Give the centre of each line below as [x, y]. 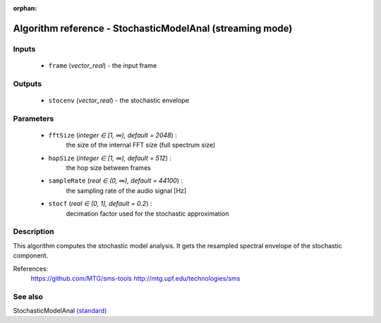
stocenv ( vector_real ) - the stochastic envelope [119, 100]
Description [34, 231]
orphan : [25, 8]
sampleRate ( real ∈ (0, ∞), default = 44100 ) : [116, 181]
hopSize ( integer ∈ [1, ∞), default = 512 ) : [110, 158]
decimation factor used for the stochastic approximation [147, 213]
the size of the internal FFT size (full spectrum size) [141, 145]
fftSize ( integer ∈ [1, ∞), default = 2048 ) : [113, 135]
